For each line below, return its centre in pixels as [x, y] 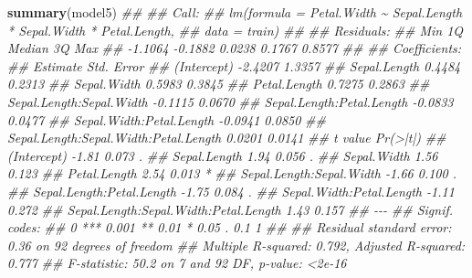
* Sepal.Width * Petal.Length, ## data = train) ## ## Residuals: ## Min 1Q [236, 30]
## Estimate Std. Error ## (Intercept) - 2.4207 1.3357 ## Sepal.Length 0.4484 [234, 65]
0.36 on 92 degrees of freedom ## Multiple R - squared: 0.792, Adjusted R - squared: [236, 245]
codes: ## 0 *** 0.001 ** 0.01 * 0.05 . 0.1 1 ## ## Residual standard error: [230, 227]
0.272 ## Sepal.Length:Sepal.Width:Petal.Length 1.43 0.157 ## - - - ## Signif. [231, 209]
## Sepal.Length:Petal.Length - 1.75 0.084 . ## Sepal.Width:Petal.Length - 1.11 [231, 191]
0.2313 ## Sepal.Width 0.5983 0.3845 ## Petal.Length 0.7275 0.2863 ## [219, 84]
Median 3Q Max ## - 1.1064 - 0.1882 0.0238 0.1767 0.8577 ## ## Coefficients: [235, 48]
